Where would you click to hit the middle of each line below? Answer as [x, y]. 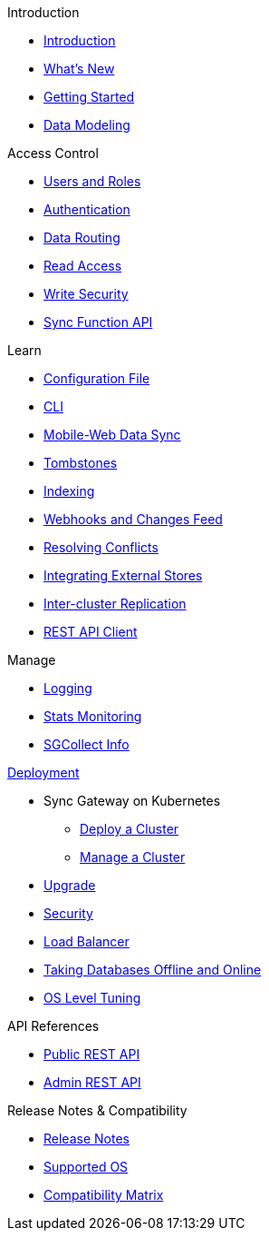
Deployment [43, 773]
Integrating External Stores [123, 575]
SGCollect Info [86, 744]
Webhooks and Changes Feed [133, 519]
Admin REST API [92, 1082]
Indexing [69, 491]
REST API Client [91, 632]
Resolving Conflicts [101, 547]
